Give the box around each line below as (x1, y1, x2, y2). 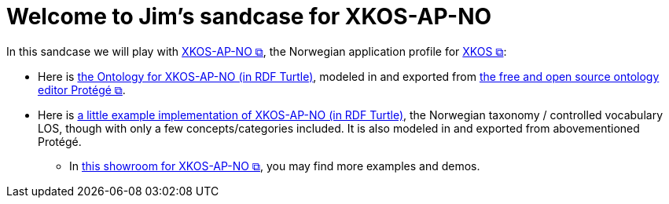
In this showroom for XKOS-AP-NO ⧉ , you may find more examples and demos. (69, 158, 480, 173)
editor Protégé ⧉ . (38, 82, 126, 97)
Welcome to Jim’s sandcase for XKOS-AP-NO (6, 3, 492, 30)
